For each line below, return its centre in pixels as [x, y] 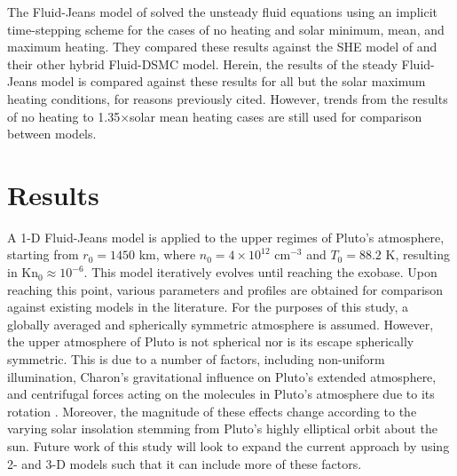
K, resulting [418, 254]
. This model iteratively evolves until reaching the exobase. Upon [260, 272]
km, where [167, 254]
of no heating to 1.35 [64, 116]
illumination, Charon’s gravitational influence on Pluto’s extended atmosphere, [222, 376]
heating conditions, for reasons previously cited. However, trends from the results [228, 98]
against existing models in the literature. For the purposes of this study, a [208, 307]
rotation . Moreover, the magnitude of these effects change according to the [212, 411]
